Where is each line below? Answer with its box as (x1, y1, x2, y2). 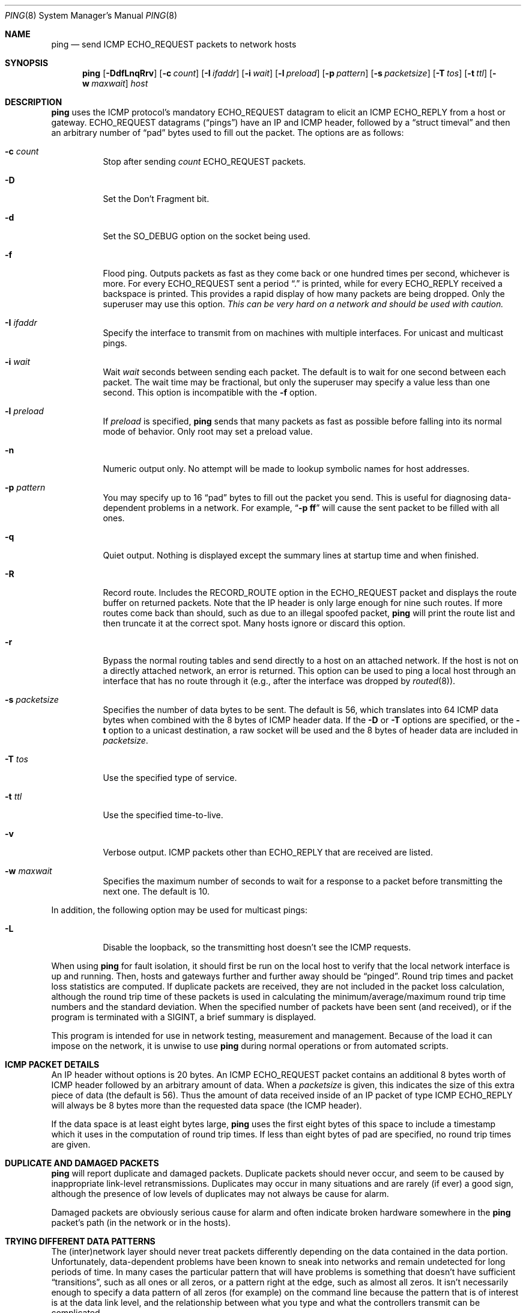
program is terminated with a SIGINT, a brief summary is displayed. (51, 1012, 316, 1022)
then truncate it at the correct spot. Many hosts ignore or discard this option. (103, 618, 406, 628)
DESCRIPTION (5, 97, 62, 107)
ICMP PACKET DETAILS (5, 1059, 100, 1070)
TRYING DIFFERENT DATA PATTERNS (5, 1236, 156, 1246)
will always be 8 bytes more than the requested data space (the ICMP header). (51, 1100, 362, 1110)
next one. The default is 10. (103, 886, 210, 896)
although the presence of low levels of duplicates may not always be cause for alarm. (51, 1189, 389, 1199)
